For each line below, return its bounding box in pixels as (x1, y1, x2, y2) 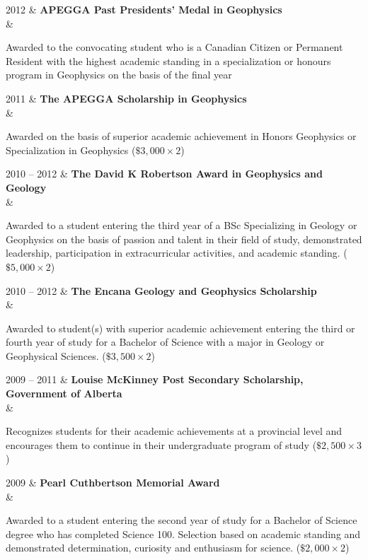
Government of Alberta (6, 386, 122, 401)
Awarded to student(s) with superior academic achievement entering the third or (6, 320, 355, 335)
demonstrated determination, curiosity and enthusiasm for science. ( (6, 540, 301, 555)
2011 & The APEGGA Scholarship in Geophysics (6, 91, 247, 105)
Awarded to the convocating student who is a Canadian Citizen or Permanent (6, 40, 343, 54)
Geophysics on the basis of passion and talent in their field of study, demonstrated (6, 231, 362, 246)
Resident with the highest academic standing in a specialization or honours (6, 53, 331, 68)
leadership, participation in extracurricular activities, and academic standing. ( (6, 245, 347, 260)
